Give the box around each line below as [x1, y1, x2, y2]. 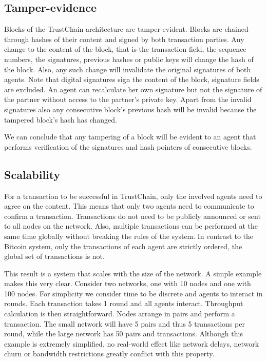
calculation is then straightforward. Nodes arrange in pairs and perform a [4, 308, 235, 319]
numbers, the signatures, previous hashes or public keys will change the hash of [4, 53, 254, 64]
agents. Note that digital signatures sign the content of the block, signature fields [4, 74, 259, 85]
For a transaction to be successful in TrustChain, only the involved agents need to [4, 190, 262, 201]
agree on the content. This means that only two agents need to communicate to [4, 200, 254, 211]
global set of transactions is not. [4, 251, 105, 262]
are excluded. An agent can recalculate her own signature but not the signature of [4, 84, 262, 94]
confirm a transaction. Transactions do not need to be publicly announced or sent [4, 210, 261, 221]
